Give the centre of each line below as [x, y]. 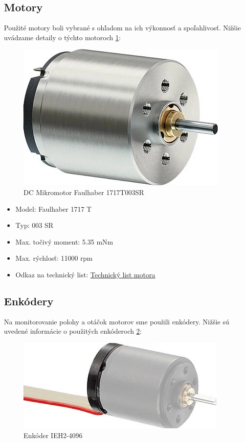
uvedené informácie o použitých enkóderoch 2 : [73, 331]
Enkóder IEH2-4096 [53, 435]
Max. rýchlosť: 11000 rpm [54, 258]
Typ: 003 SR [34, 225]
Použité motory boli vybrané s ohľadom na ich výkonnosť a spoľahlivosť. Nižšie [122, 28]
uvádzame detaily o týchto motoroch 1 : [62, 37]
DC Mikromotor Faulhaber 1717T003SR [84, 192]
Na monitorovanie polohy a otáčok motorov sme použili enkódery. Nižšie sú [117, 321]
